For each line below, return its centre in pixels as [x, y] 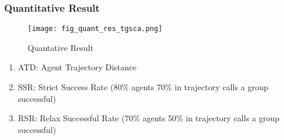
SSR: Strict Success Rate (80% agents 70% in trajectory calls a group [143, 87]
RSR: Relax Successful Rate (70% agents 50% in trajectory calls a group [149, 118]
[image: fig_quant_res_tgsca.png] [95, 29]
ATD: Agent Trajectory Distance [77, 67]
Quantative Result [61, 47]
